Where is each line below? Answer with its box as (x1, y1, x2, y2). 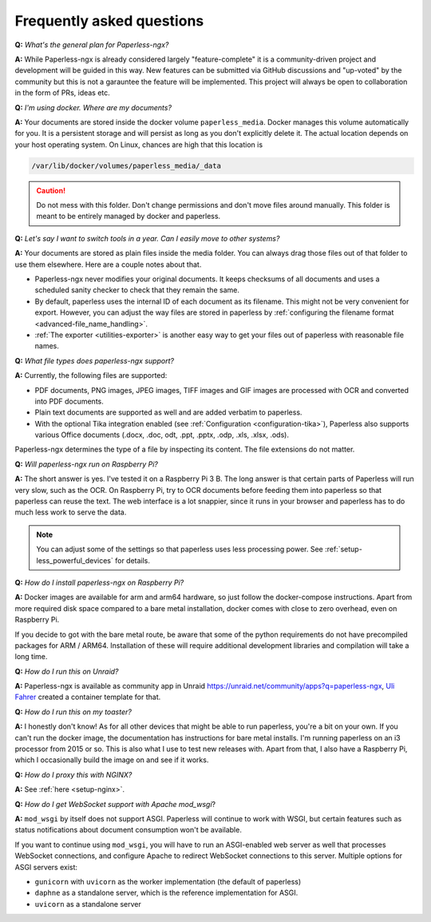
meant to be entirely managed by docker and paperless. (36, 212, 221, 221)
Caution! (36, 185, 66, 195)
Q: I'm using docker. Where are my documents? (14, 102, 172, 112)
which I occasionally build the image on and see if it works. (14, 755, 209, 765)
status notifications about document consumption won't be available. (14, 825, 243, 835)
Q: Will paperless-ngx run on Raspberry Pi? (14, 459, 159, 469)
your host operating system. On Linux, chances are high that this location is (14, 140, 263, 149)
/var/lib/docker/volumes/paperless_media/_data (31, 161, 221, 170)
